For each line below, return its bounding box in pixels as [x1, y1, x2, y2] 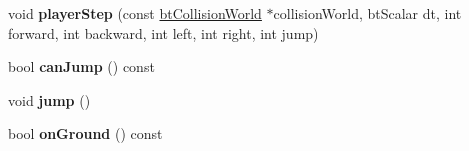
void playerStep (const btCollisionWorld [8, 3, 262, 23]
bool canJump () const [8, 56, 155, 77]
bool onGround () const [8, 123, 163, 144]
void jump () [8, 89, 91, 110]
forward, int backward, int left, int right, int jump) [8, 22, 319, 43]
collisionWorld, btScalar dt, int [273, 3, 462, 23]
